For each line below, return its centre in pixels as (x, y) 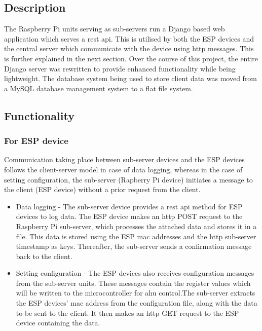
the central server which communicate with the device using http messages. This (129, 48)
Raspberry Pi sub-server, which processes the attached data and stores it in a (136, 226)
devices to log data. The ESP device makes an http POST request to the (129, 216)
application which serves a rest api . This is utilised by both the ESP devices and (129, 38)
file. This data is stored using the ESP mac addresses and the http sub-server (136, 236)
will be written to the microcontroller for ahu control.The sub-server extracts (136, 293)
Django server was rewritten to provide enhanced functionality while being (120, 68)
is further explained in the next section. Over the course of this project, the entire (131, 58)
